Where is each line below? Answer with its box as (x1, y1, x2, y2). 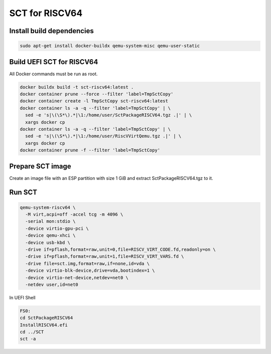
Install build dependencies (9, 27, 94, 35)
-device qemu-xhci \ (25, 233, 76, 238)
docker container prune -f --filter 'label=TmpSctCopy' (20, 147, 161, 153)
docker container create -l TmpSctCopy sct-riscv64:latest (20, 98, 168, 104)
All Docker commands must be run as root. (9, 71, 98, 77)
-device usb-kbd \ (25, 240, 70, 245)
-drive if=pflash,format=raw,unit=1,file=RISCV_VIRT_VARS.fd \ (25, 254, 184, 259)
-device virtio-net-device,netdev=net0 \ (25, 275, 129, 280)
